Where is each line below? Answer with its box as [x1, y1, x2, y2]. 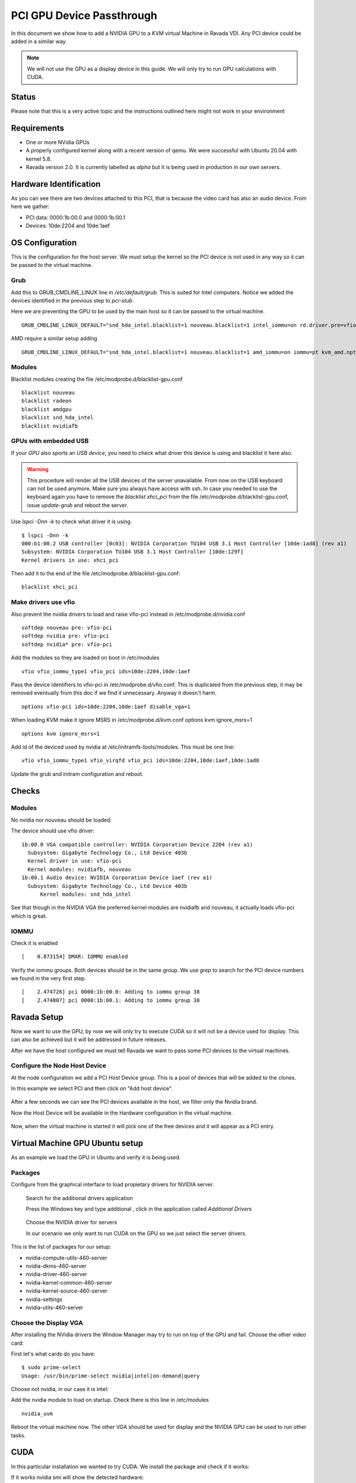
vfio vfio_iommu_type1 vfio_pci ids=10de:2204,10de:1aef [21, 668, 191, 674]
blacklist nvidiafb [21, 422, 78, 429]
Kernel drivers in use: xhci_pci [21, 556, 119, 564]
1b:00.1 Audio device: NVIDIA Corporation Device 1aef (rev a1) [21, 874, 213, 881]
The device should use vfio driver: [11, 828, 95, 835]
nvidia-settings [26, 1296, 62, 1303]
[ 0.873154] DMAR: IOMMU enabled [21, 953, 128, 960]
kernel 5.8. [26, 155, 52, 163]
